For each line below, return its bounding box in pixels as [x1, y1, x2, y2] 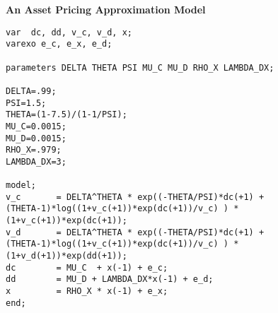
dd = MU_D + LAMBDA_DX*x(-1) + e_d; [6, 274, 214, 285]
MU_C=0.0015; [6, 121, 66, 131]
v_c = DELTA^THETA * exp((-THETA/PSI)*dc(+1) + [6, 191, 265, 202]
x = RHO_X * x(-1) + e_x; [6, 286, 168, 297]
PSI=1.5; [6, 98, 47, 108]
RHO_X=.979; [6, 145, 62, 155]
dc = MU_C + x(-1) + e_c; [6, 262, 168, 273]
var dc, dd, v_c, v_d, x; [6, 27, 132, 37]
